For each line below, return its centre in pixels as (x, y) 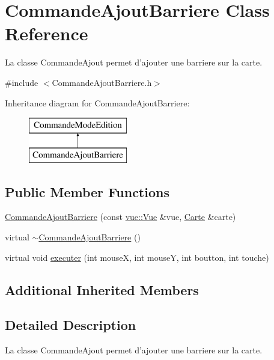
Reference (47, 33)
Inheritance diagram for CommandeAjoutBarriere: (97, 102)
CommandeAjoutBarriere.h (102, 82)
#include (22, 82)
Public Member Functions (87, 191)
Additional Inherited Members (102, 289)
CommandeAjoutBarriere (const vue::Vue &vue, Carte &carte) (120, 217)
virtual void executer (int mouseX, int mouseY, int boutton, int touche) (137, 257)
